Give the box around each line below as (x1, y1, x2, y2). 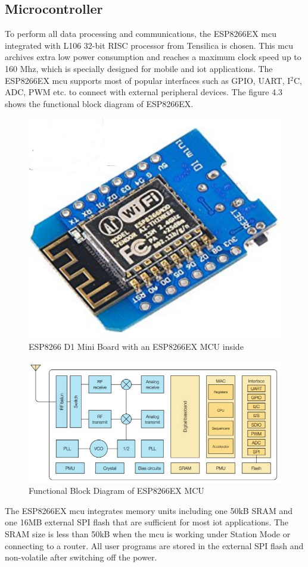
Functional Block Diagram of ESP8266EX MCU (29, 484, 204, 497)
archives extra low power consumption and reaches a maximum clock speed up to (5, 51, 301, 63)
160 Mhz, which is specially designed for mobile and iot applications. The (5, 62, 273, 74)
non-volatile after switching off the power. (5, 551, 157, 563)
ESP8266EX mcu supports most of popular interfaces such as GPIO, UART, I (5, 74, 291, 86)
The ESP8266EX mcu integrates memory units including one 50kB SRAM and (5, 504, 293, 516)
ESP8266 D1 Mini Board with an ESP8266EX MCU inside (29, 340, 244, 352)
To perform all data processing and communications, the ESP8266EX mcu (5, 27, 276, 40)
